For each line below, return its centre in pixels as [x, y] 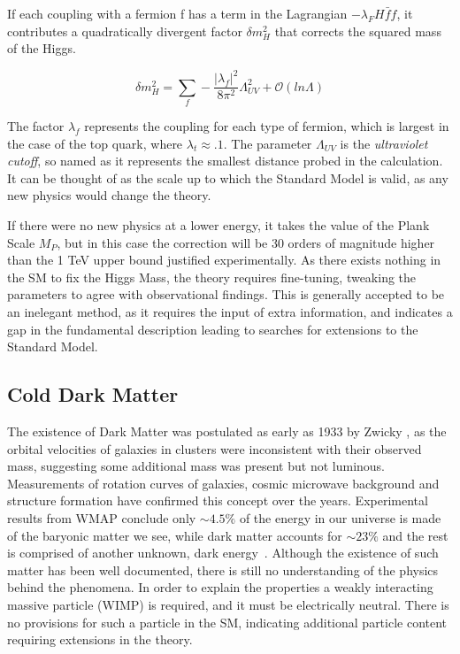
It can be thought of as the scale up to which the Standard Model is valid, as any [228, 177]
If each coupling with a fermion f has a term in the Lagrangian [177, 13]
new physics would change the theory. [109, 195]
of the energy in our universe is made [340, 517]
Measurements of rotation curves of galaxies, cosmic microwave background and [223, 483]
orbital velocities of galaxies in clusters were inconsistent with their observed [215, 448]
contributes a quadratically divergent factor [125, 31]
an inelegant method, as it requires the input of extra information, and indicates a [230, 312]
